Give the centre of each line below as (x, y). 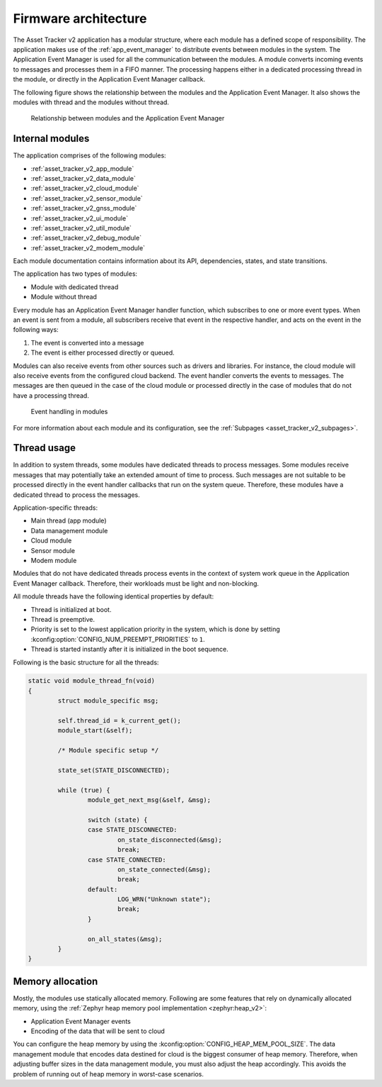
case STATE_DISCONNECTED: (132, 830)
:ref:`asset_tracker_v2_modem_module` (88, 247)
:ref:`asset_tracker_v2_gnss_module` (84, 208)
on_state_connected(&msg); (164, 869)
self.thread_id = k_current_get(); (120, 721)
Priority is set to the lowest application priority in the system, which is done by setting (156, 629)
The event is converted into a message (87, 342)
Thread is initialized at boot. (71, 609)
